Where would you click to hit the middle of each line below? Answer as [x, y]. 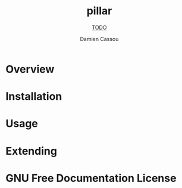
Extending [32, 151]
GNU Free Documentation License [91, 178]
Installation [34, 97]
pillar [99, 11]
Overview [30, 69]
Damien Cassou [99, 39]
